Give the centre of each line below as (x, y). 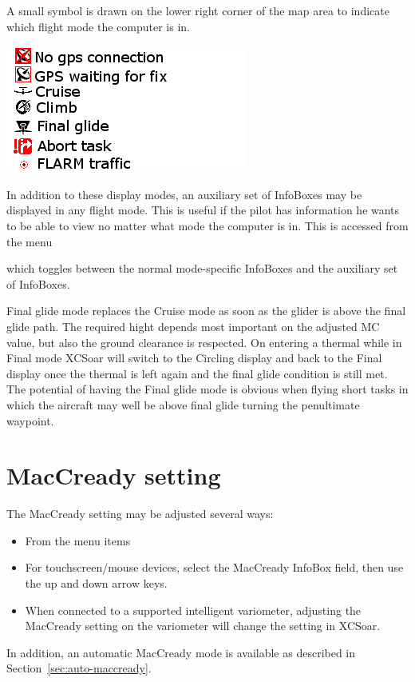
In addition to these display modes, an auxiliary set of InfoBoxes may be (184, 194)
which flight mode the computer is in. (98, 26)
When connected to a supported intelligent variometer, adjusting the (193, 610)
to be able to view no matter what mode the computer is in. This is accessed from (207, 225)
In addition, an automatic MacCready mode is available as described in (181, 652)
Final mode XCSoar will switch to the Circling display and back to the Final (194, 358)
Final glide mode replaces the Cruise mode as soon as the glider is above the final (206, 311)
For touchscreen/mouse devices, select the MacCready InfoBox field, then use (214, 567)
